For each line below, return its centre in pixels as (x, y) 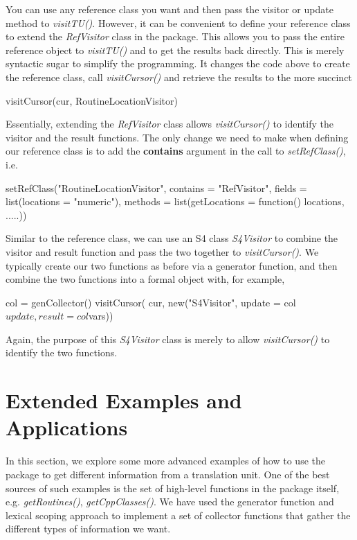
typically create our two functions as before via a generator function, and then (172, 265)
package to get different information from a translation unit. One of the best (168, 474)
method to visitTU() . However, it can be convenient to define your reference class (178, 23)
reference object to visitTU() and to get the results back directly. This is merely (175, 50)
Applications (67, 427)
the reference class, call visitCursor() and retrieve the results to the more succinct (179, 77)
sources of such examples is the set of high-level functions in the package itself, (173, 488)
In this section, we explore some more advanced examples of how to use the (165, 461)
